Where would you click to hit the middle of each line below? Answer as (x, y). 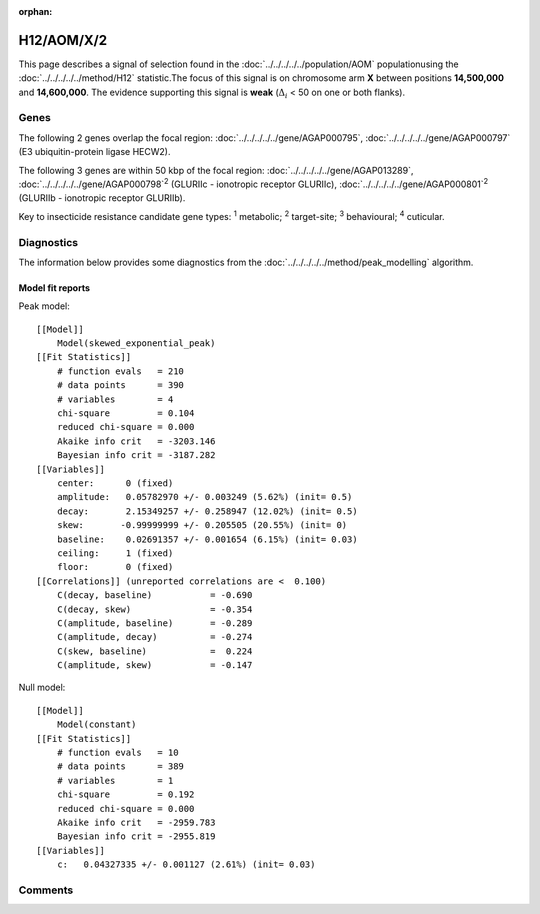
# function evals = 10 (117, 753)
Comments (46, 890)
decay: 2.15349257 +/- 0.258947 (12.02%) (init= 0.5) (207, 511)
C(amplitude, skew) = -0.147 (154, 665)
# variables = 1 (115, 780)
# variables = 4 (115, 399)
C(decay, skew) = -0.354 (154, 609)
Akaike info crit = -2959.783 (136, 822)
